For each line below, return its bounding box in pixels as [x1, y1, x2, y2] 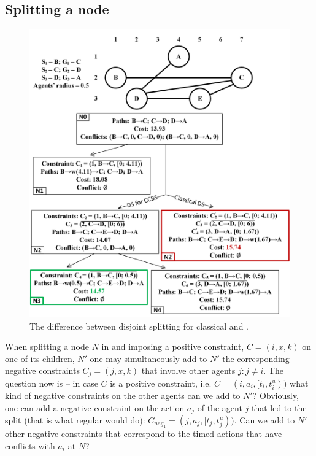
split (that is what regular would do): [5, 413, 145, 426]
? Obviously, [252, 388, 299, 401]
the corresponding [222, 352, 290, 365]
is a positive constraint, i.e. [110, 376, 212, 389]
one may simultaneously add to [90, 352, 207, 365]
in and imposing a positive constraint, [101, 340, 244, 353]
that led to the [251, 401, 307, 414]
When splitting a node [5, 340, 89, 353]
